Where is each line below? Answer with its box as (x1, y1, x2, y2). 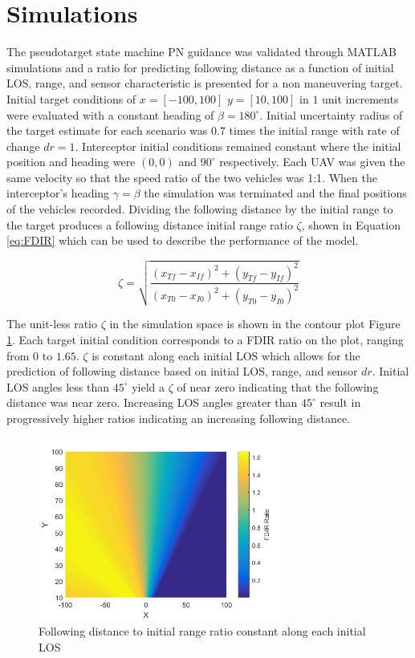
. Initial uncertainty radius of (259, 106, 403, 123)
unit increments (322, 90, 399, 107)
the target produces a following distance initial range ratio (6, 216, 293, 233)
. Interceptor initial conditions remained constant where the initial (75, 137, 401, 154)
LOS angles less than (6, 378, 109, 395)
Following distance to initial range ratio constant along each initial (39, 622, 366, 639)
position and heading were (6, 153, 136, 170)
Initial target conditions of (6, 90, 136, 107)
